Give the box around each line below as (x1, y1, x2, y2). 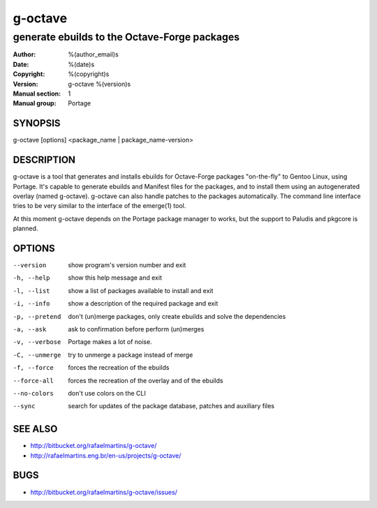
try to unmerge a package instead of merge (68, 350, 193, 359)
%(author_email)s (68, 50, 119, 59)
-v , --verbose (13, 338, 61, 346)
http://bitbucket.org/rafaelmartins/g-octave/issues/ (30, 488, 178, 496)
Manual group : (13, 99, 57, 107)
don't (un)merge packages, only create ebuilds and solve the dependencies (68, 312, 286, 320)
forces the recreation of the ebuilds (68, 364, 170, 372)
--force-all (13, 377, 54, 384)
